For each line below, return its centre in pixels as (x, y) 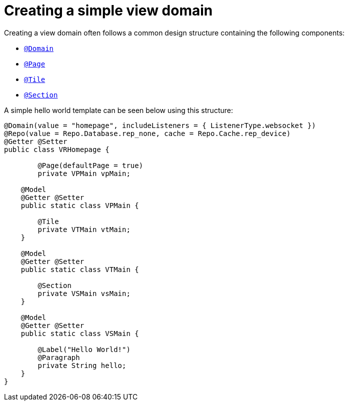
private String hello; (82, 365)
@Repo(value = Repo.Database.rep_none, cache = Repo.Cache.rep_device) (147, 133)
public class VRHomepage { (57, 149)
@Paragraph (59, 357)
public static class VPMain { (80, 205)
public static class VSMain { (80, 333)
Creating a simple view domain (108, 10)
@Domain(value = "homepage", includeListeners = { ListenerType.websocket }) (160, 125)
